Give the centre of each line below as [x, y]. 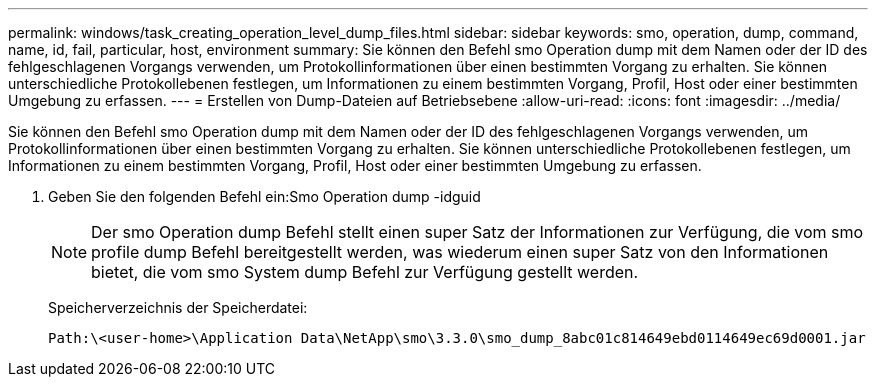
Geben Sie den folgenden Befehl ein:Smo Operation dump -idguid [264, 196]
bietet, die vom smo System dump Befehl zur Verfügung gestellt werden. [365, 272]
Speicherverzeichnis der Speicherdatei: [178, 307]
